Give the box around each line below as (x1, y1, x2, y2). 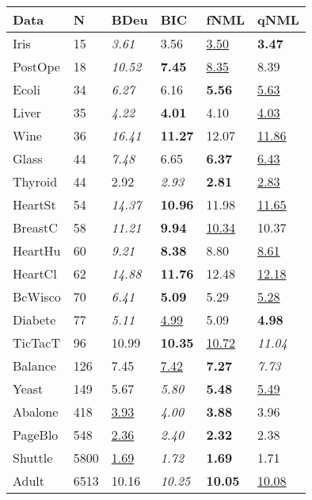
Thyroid (13, 172, 58, 190)
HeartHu (13, 241, 61, 260)
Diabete (13, 310, 56, 329)
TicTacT (13, 333, 60, 352)
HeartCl (13, 264, 57, 283)
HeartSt (13, 195, 56, 213)
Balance (13, 356, 56, 375)
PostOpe (13, 57, 60, 75)
